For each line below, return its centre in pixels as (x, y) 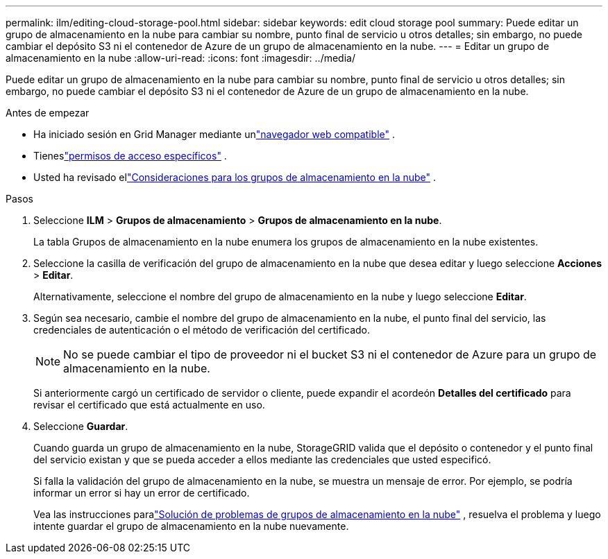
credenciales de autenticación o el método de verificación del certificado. (202, 330)
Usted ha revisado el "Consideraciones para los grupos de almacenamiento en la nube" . (235, 177)
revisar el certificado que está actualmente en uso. (149, 405)
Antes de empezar (48, 113)
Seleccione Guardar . (81, 426)
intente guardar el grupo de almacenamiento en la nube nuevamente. (191, 526)
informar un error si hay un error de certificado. (142, 493)
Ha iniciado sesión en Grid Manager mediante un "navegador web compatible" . (214, 134)
